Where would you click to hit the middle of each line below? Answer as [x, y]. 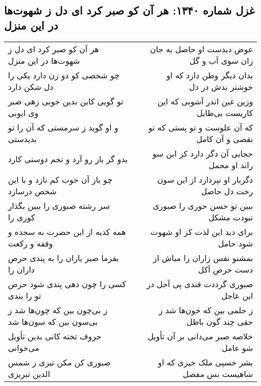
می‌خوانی [24, 347]
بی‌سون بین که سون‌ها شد [53, 321]
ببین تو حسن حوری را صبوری [203, 205]
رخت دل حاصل [227, 191]
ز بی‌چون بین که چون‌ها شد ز [58, 310]
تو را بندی [25, 295]
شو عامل [237, 347]
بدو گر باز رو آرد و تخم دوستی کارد [68, 159]
